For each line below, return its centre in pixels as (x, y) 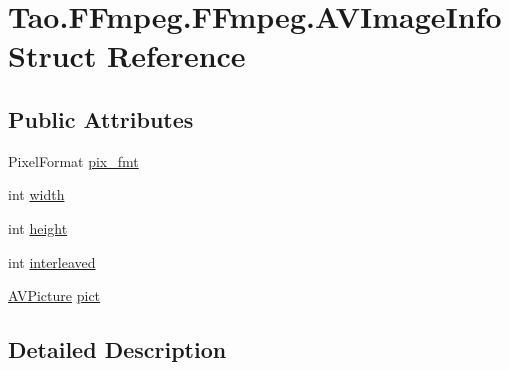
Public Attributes (101, 118)
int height (38, 227)
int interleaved (52, 261)
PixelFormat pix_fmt (73, 160)
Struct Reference (127, 55)
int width (36, 194)
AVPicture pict (54, 295)
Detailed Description (117, 349)
